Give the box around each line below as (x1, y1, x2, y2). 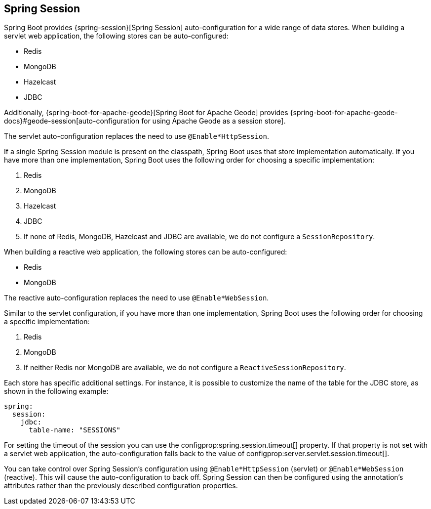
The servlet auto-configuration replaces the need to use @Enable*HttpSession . (4, 132, 270, 141)
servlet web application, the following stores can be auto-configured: (4, 32, 229, 41)
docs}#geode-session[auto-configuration (4, 117, 140, 126)
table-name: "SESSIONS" (29, 426, 121, 434)
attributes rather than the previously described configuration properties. (4, 481, 238, 490)
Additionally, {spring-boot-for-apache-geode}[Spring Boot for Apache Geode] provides (4, 108, 288, 117)
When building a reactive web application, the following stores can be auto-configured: (4, 248, 287, 256)
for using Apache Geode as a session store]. (141, 117, 286, 126)
